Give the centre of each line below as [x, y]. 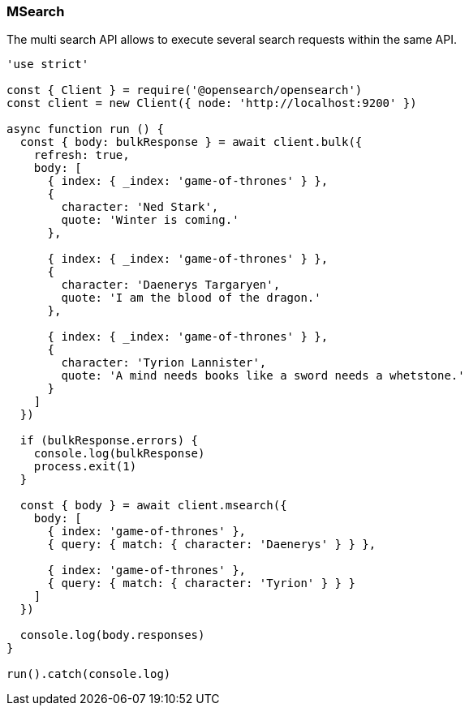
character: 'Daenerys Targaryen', [171, 285]
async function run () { [85, 129]
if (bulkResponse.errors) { [109, 441]
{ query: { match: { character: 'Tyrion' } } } [201, 583]
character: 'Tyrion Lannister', [164, 363]
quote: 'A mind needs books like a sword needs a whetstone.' [263, 376]
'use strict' [48, 64]
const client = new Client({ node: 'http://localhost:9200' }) [212, 103]
